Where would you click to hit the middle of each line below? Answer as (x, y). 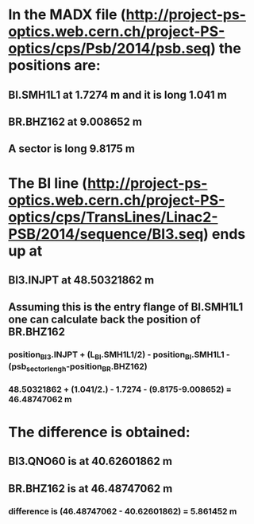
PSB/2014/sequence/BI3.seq (106, 234)
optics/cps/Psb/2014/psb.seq (110, 49)
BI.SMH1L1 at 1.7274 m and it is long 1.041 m (118, 94)
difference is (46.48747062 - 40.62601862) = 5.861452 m (123, 511)
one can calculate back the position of (104, 320)
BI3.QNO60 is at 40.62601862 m (90, 461)
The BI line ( (48, 183)
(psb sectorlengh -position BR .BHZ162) (78, 367)
